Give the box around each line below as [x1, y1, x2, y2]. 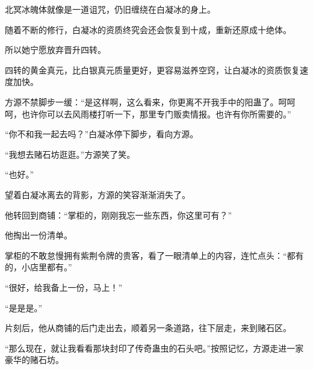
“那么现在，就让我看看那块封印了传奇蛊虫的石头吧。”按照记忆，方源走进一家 [5, 341, 304, 354]
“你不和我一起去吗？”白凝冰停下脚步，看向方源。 [5, 128, 199, 140]
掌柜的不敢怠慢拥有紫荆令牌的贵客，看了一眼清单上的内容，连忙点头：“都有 [5, 249, 304, 261]
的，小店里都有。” [5, 261, 72, 273]
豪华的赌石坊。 [5, 353, 64, 366]
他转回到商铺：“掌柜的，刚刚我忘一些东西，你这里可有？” [5, 208, 232, 221]
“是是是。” [5, 301, 43, 314]
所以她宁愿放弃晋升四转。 [5, 43, 106, 56]
